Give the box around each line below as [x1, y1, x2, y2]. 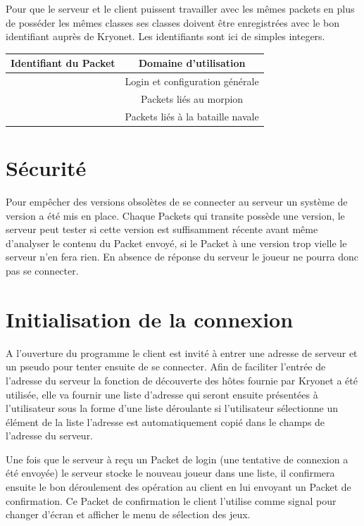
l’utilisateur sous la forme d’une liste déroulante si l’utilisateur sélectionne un [6, 401, 339, 415]
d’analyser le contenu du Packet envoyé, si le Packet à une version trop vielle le [6, 235, 347, 250]
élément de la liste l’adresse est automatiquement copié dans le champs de [6, 414, 325, 429]
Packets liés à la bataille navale [125, 108, 259, 123]
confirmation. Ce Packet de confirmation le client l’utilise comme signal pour [6, 493, 337, 508]
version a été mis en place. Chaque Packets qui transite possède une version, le [6, 208, 345, 223]
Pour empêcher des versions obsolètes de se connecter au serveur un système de [6, 194, 348, 209]
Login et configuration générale [125, 74, 259, 89]
